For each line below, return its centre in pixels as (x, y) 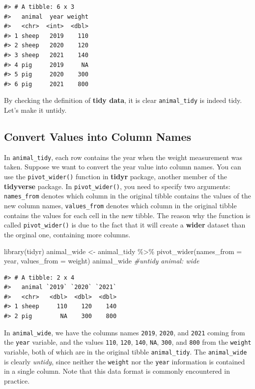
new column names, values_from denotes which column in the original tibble (120, 206)
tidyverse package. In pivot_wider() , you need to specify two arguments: (117, 186)
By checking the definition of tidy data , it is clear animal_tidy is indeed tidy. (123, 100)
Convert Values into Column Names (98, 136)
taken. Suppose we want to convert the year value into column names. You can (123, 167)
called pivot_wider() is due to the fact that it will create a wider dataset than (125, 225)
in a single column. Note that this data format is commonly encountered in (117, 371)
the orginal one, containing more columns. (67, 234)
